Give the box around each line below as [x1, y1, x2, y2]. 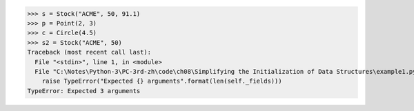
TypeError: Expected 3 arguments [27, 87, 141, 94]
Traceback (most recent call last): [27, 48, 152, 57]
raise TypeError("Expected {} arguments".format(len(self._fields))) [41, 77, 282, 85]
